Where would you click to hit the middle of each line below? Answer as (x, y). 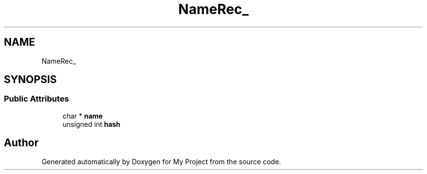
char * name (83, 116)
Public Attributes (37, 99)
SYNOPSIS (30, 80)
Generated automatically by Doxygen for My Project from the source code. (161, 161)
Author (21, 143)
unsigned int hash (91, 124)
